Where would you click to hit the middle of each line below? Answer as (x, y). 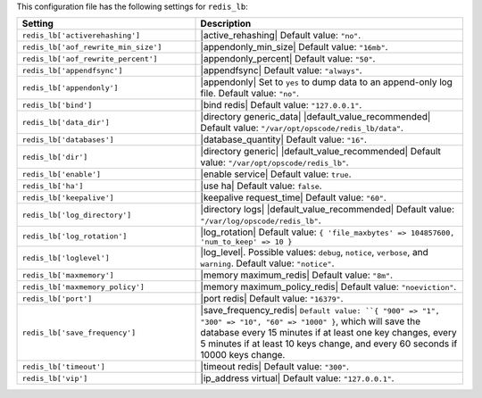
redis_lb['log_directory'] (77, 215)
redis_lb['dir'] (55, 157)
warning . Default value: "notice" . (267, 263)
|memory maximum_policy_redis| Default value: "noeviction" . (328, 287)
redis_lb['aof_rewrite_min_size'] (92, 47)
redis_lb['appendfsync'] (72, 70)
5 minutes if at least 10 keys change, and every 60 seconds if (329, 344)
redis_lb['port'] (57, 298)
